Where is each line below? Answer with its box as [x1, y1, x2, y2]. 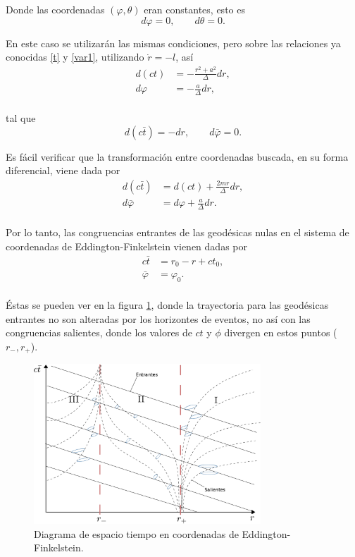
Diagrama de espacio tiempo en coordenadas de [34, 526, 239, 541]
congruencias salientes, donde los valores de [6, 325, 192, 340]
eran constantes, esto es [144, 2, 245, 16]
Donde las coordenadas [6, 2, 105, 16]
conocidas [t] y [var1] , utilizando [6, 49, 144, 64]
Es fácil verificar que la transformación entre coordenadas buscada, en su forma [6, 149, 349, 164]
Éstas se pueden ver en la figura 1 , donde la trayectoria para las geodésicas [6, 298, 329, 312]
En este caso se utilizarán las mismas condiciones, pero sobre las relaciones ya [6, 35, 341, 50]
